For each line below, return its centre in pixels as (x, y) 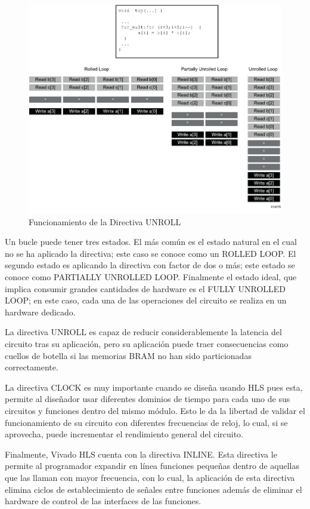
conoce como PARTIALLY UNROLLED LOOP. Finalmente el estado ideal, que (151, 277)
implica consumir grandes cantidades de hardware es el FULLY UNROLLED (145, 288)
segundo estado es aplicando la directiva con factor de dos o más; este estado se (150, 265)
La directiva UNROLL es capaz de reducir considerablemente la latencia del (143, 332)
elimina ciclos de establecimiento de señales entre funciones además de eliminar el (154, 489)
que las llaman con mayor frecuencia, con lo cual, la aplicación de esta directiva (150, 477)
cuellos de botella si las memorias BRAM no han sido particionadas (128, 355)
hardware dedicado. (40, 312)
